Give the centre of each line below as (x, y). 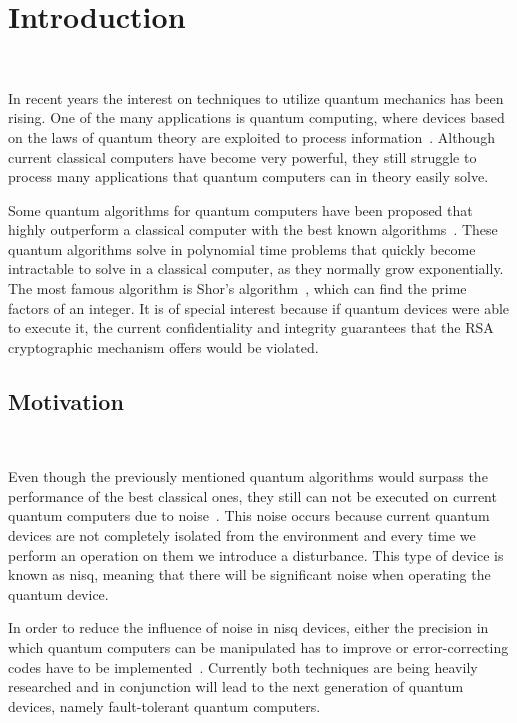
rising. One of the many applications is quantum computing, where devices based (256, 117)
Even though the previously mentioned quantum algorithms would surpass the (248, 476)
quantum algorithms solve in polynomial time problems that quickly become (242, 248)
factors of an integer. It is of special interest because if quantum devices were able (259, 307)
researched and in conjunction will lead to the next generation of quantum (236, 686)
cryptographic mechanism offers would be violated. (163, 346)
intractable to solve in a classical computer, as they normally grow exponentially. (256, 268)
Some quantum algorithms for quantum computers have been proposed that (240, 209)
